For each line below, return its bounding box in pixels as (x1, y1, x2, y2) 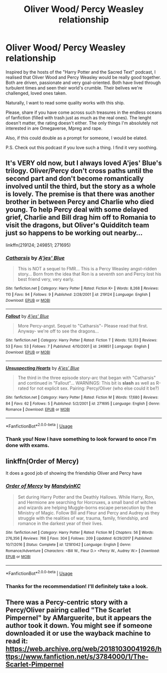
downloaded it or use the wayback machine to (5, 629, 151, 637)
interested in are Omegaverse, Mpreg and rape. (5, 125, 103, 131)
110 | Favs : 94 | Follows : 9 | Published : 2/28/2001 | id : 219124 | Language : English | (5, 292, 151, 297)
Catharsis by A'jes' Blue (5, 254, 65, 261)
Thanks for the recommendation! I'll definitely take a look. (5, 583, 148, 589)
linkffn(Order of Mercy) (5, 457, 79, 465)
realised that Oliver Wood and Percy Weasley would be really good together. (5, 74, 162, 80)
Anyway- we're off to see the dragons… (17, 328, 99, 334)
